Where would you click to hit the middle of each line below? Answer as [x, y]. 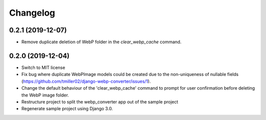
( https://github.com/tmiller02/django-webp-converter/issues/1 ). [86, 81]
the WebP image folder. [45, 95]
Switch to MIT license [43, 67]
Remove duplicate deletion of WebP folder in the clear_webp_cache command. [101, 42]
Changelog [32, 13]
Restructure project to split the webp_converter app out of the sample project [100, 102]
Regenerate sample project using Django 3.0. [67, 109]
